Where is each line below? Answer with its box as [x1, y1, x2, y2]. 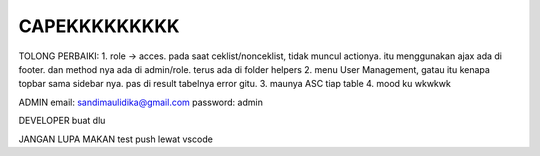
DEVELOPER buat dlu [18, 115, 106, 127]
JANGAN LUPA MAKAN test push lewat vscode [18, 133, 214, 145]
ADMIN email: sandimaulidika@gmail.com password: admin [18, 96, 264, 108]
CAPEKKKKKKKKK [18, 15, 180, 37]
